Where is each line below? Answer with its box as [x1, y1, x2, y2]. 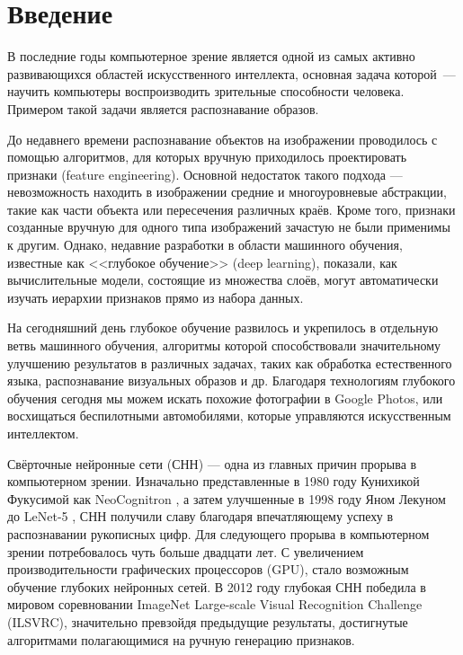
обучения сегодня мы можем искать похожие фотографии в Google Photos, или [7, 388, 443, 407]
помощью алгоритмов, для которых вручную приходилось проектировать [7, 147, 407, 166]
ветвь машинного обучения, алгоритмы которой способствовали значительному [7, 336, 441, 355]
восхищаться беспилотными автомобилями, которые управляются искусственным [7, 406, 451, 425]
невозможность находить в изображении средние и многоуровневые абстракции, [7, 182, 447, 201]
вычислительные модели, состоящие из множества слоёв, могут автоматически [7, 270, 439, 289]
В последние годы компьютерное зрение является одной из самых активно [7, 47, 415, 66]
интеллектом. [7, 424, 79, 442]
